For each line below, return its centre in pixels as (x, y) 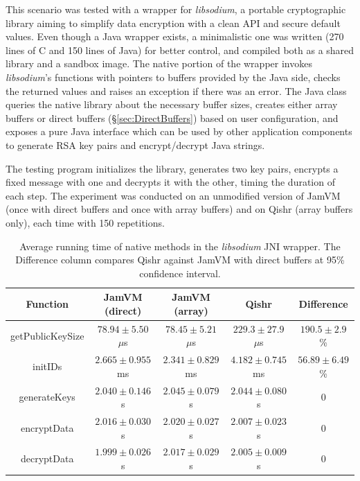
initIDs (47, 366)
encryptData (47, 427)
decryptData (47, 458)
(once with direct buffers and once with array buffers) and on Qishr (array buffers (179, 209)
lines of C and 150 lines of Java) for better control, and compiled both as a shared (180, 50)
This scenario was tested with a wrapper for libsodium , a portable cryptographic (176, 9)
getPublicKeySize (47, 335)
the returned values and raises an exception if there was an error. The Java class (176, 90)
